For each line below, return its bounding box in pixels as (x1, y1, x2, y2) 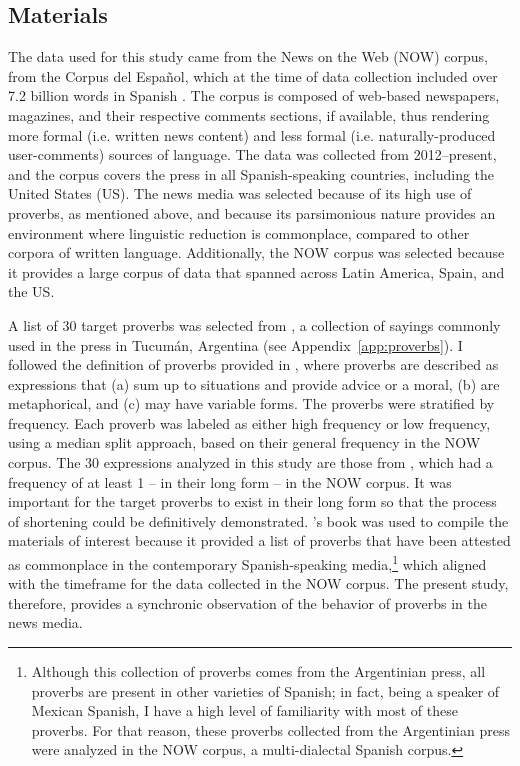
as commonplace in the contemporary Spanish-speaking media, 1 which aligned (8, 551, 487, 574)
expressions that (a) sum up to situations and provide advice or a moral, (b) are (8, 373, 500, 394)
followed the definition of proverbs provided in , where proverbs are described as (8, 354, 499, 375)
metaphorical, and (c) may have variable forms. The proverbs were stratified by (8, 393, 495, 414)
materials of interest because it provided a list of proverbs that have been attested (8, 530, 511, 551)
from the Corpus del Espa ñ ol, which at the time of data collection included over (8, 65, 498, 86)
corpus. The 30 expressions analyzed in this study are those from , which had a (8, 452, 493, 473)
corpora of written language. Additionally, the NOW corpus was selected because (8, 242, 505, 263)
